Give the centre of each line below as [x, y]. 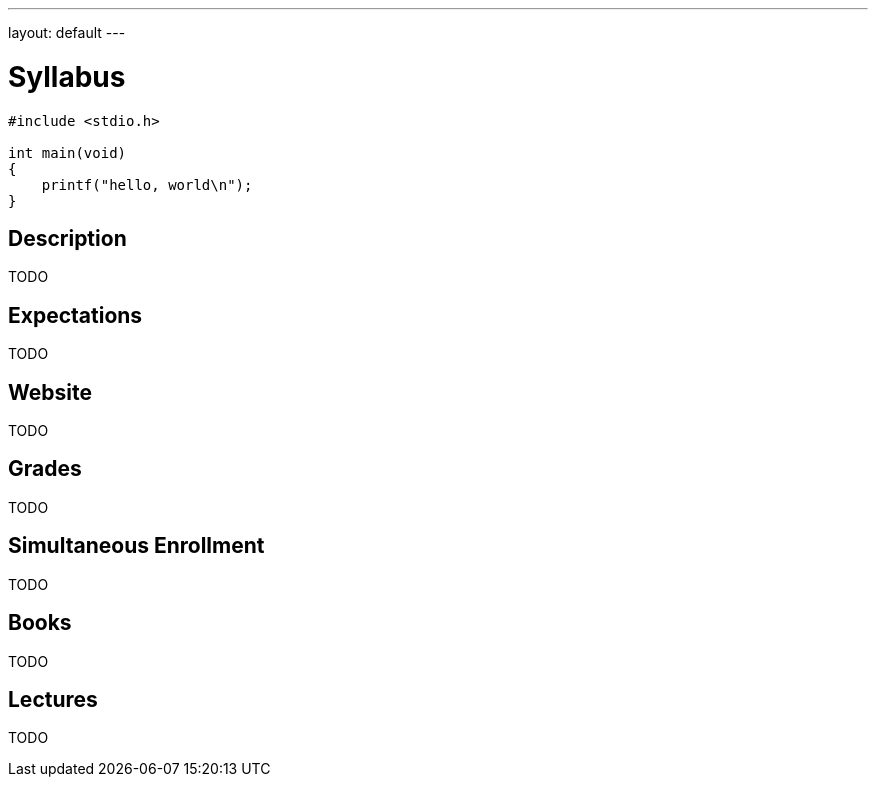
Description [67, 238]
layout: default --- [67, 32]
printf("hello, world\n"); [147, 184]
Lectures [53, 699]
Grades [45, 469]
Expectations [75, 315]
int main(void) [67, 152]
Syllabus [67, 76]
